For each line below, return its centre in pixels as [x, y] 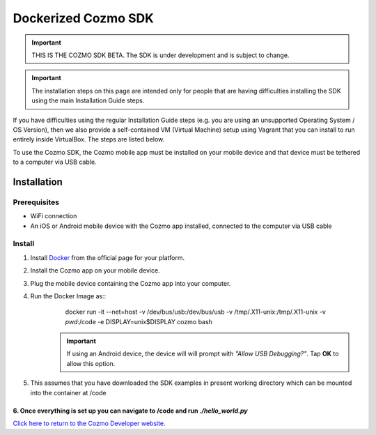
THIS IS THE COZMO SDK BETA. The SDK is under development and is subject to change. [160, 55]
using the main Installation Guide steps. [88, 100]
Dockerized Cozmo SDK [84, 18]
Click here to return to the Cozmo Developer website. [89, 423]
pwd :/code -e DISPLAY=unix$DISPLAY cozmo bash [139, 321]
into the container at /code [69, 392]
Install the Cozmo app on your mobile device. [95, 270]
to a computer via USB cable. [55, 162]
